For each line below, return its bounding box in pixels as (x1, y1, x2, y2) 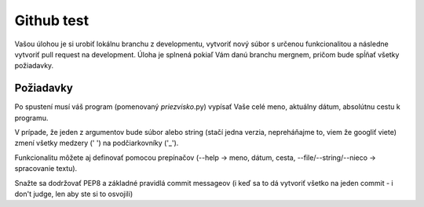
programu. (14, 113, 49, 122)
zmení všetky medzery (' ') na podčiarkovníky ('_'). (14, 138, 179, 148)
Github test (14, 12, 90, 29)
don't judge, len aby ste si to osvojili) (14, 189, 133, 198)
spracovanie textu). (14, 164, 78, 173)
